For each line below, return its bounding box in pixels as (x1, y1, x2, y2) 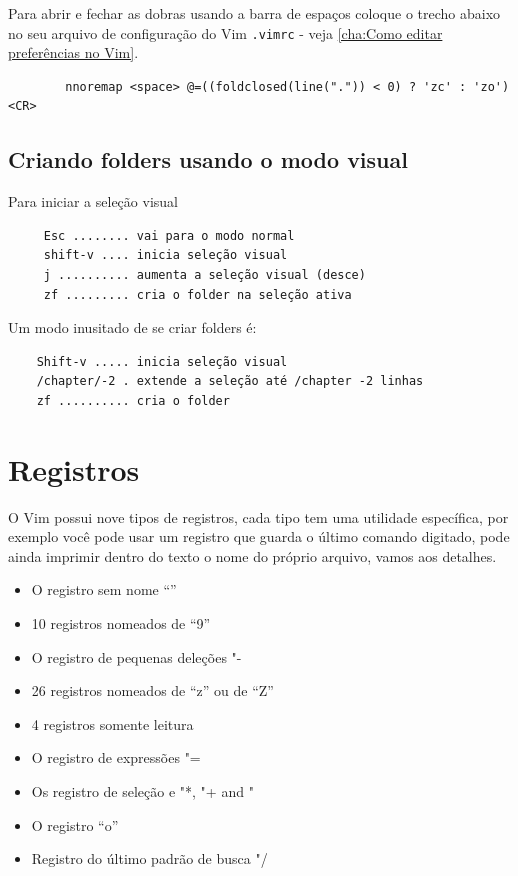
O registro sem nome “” (31, 579, 177, 600)
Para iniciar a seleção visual (8, 191, 178, 212)
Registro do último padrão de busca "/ (31, 848, 268, 869)
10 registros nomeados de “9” (31, 613, 211, 634)
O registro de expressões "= (31, 747, 201, 768)
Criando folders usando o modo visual (8, 144, 408, 175)
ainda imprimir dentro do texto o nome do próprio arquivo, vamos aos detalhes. (8, 545, 497, 566)
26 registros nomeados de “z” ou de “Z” (31, 680, 274, 701)
